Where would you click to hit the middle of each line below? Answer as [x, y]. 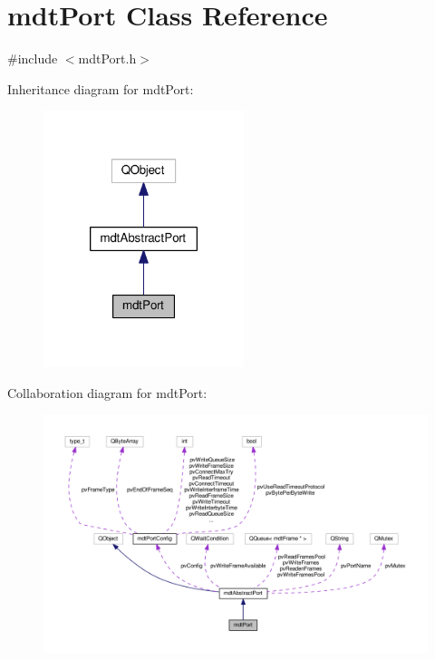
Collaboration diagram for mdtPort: [107, 392]
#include [33, 58]
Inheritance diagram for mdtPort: [101, 88]
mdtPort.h [107, 58]
